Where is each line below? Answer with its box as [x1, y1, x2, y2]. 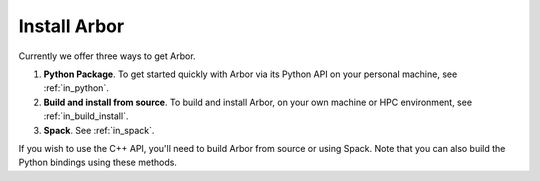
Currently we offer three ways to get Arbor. [18, 50, 196, 62]
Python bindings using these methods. [18, 156, 177, 169]
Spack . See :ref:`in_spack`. [43, 124, 155, 136]
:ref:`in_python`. [43, 82, 109, 94]
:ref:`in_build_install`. [43, 110, 129, 122]
